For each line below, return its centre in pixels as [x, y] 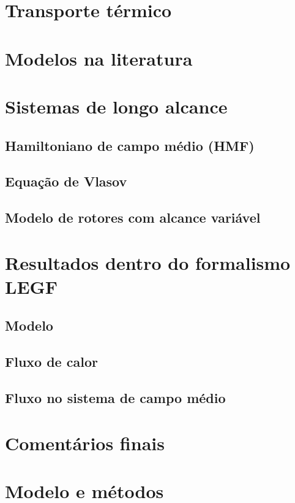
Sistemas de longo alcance [116, 106]
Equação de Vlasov [66, 181]
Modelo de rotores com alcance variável [133, 217]
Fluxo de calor [51, 362]
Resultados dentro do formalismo [148, 262]
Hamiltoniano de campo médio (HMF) [130, 145]
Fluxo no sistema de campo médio [115, 397]
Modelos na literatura [99, 58]
